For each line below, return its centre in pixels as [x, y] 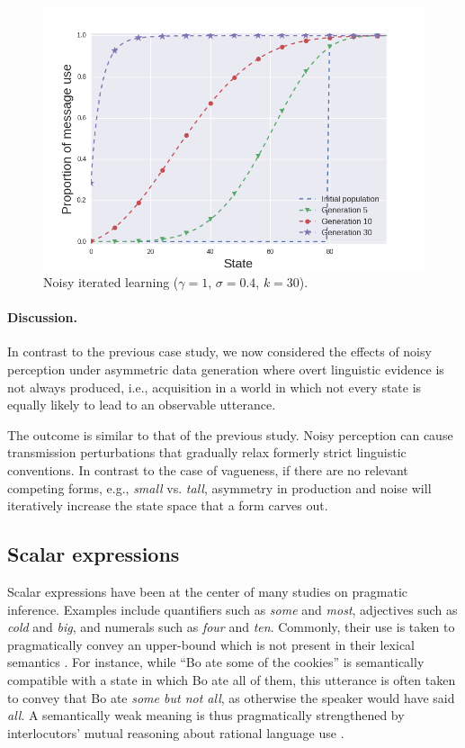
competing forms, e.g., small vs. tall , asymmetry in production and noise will [219, 487]
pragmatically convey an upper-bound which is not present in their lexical [211, 644]
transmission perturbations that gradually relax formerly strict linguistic [207, 452]
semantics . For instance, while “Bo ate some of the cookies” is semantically [216, 662]
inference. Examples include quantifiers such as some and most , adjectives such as [232, 609]
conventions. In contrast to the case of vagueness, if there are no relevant [208, 470]
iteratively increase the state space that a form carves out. [168, 505]
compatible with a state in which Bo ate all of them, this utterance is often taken [232, 680]
